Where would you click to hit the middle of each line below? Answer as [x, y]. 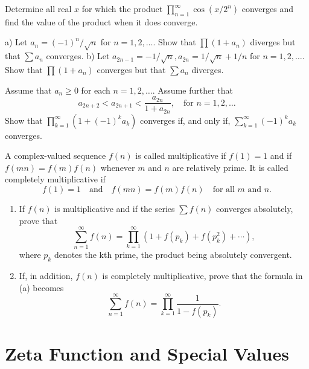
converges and [268, 8]
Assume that [28, 90]
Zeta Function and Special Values [147, 353]
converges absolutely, [255, 208]
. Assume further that [193, 90]
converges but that [131, 69]
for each [96, 90]
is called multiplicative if [181, 156]
